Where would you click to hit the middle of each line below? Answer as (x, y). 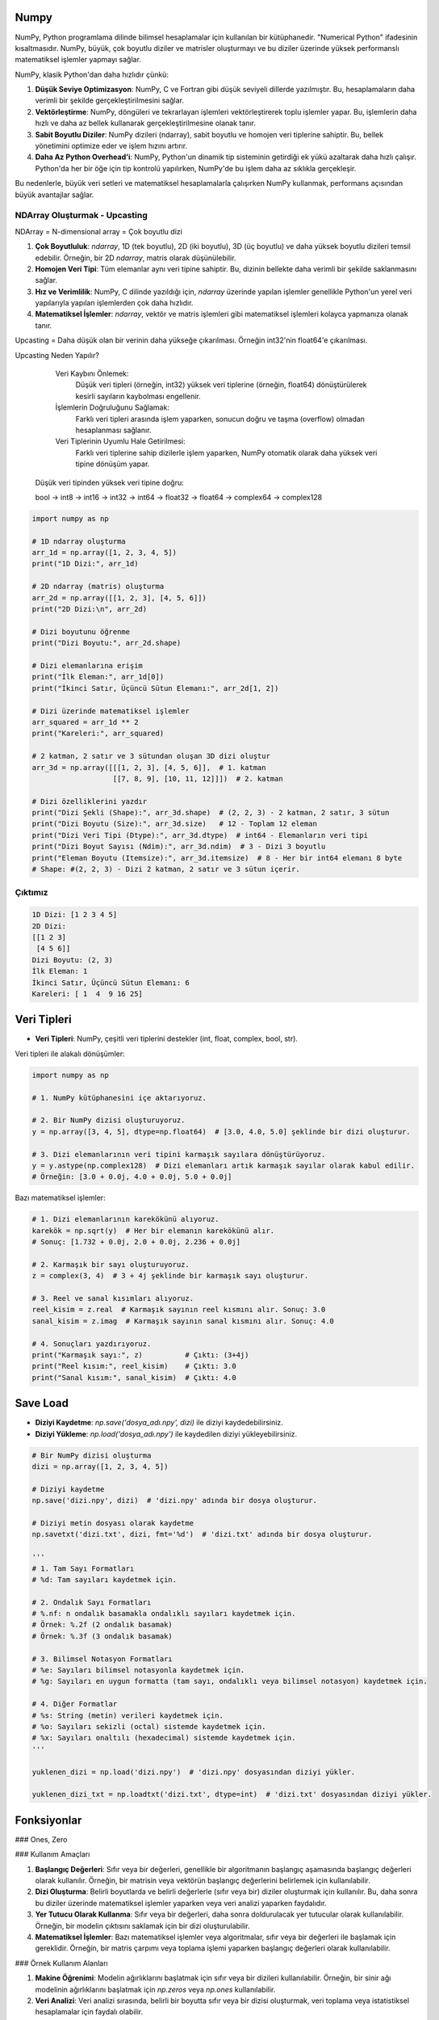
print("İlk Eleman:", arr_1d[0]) (98, 677)
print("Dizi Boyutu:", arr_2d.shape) (107, 643)
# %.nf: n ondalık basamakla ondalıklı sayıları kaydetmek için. (164, 1614)
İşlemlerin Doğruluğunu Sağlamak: (112, 407)
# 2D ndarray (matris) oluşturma (98, 587)
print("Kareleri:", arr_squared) (98, 734)
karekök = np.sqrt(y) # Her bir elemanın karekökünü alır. (153, 1231)
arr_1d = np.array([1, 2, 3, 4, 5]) (105, 553)
